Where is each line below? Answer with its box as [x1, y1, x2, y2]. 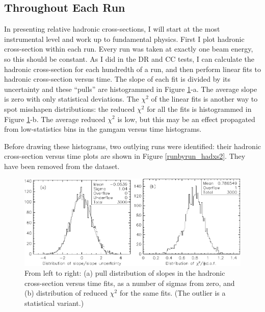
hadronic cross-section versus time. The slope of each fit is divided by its [4, 74, 231, 84]
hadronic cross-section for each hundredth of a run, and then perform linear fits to [4, 63, 261, 74]
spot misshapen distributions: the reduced [4, 103, 135, 114]
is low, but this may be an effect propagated [117, 113, 255, 124]
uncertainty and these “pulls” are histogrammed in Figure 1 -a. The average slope [4, 83, 257, 94]
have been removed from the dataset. [4, 160, 120, 171]
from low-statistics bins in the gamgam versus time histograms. [4, 124, 202, 134]
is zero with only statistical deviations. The [4, 93, 139, 104]
